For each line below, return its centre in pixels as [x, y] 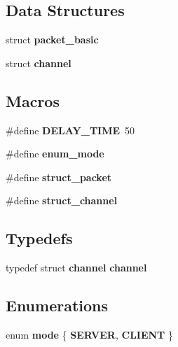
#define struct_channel [62, 200]
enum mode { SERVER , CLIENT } [89, 334]
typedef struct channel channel [76, 268]
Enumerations [57, 305]
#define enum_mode [55, 154]
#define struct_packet [59, 177]
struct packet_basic [52, 40]
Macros [33, 100]
